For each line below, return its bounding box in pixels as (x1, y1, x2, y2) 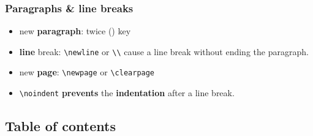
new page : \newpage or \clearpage (19, 66, 155, 78)
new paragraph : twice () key (19, 25, 131, 37)
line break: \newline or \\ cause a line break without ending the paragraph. (19, 45, 309, 58)
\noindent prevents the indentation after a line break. (19, 86, 235, 99)
